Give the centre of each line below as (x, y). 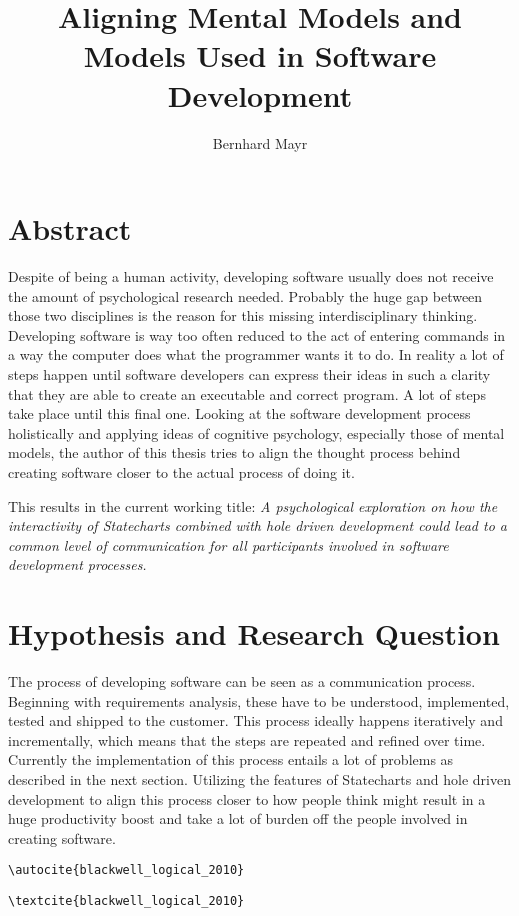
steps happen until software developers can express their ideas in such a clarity (249, 374)
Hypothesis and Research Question (254, 633)
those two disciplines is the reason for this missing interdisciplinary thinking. (243, 315)
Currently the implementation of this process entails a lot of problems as (231, 759)
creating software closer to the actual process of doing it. (181, 471)
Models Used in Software (260, 55)
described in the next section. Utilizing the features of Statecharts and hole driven (259, 779)
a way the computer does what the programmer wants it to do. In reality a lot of (256, 354)
